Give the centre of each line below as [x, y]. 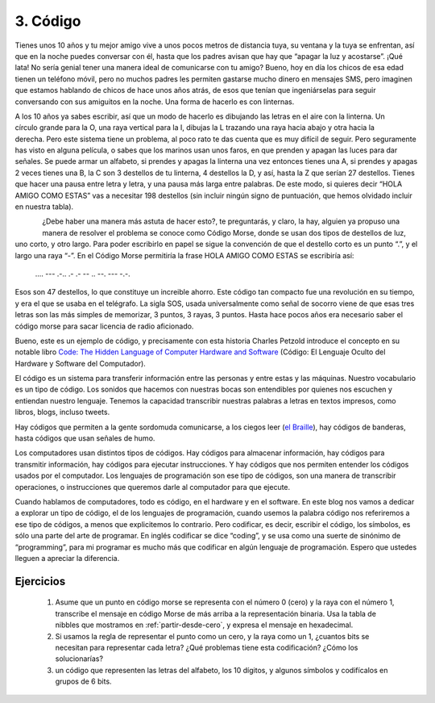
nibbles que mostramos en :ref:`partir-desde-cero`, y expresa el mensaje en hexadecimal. [204, 625]
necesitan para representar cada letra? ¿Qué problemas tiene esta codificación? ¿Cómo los [207, 647]
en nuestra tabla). [44, 207]
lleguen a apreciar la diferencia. [67, 558]
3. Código [48, 21]
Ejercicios [40, 581]
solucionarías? [79, 659]
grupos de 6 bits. [83, 681]
